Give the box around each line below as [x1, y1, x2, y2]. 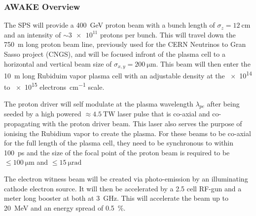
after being [207, 98, 240, 108]
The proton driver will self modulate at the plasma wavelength [4, 98, 193, 108]
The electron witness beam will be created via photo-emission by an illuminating [4, 173, 248, 183]
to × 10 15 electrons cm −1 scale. [4, 80, 105, 92]
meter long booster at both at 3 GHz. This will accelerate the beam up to [4, 193, 228, 203]
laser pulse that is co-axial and [117, 108, 210, 119]
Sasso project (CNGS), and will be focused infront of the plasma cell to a [4, 49, 225, 59]
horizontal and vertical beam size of [4, 58, 112, 69]
